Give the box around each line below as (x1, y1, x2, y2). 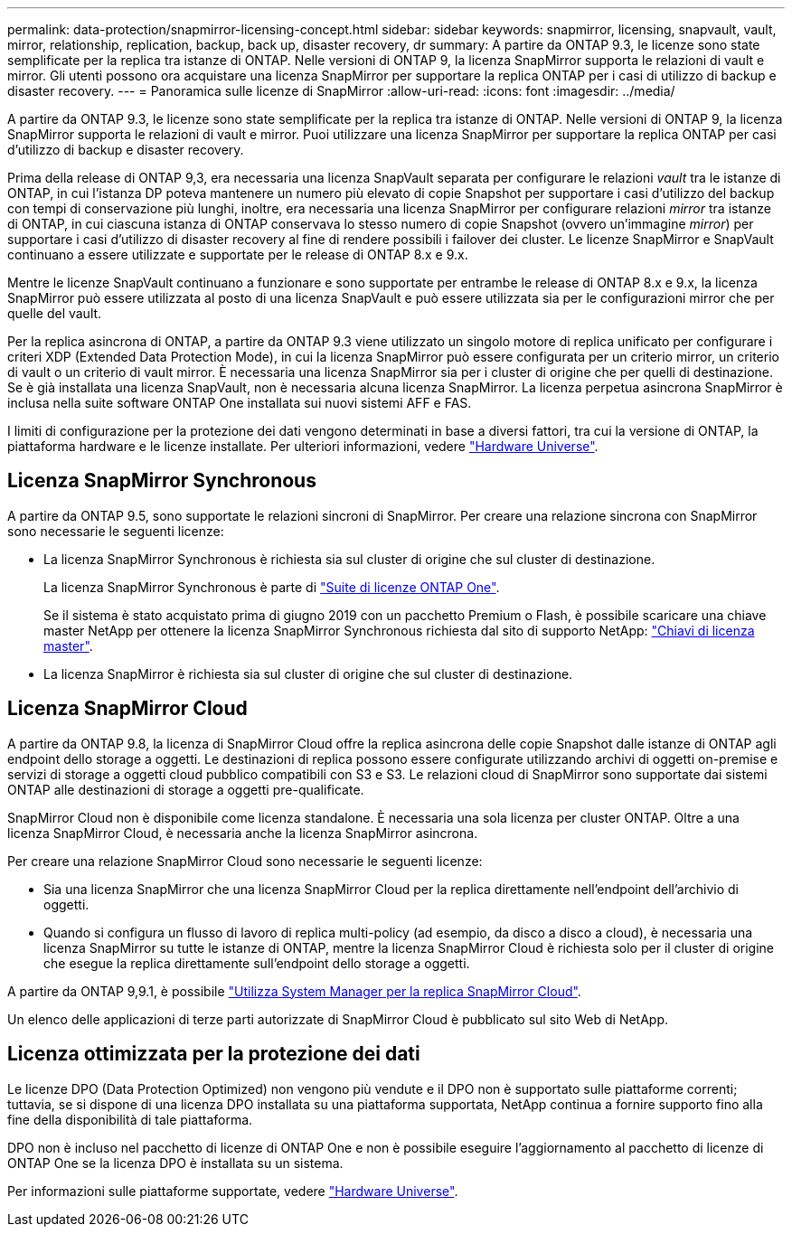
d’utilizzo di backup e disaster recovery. (7, 142, 244, 157)
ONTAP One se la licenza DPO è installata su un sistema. (7, 1154, 344, 1171)
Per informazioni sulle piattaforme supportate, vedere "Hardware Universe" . (7, 1182, 458, 1199)
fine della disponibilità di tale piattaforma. (7, 1111, 253, 1127)
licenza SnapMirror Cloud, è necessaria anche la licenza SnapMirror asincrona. (7, 824, 478, 841)
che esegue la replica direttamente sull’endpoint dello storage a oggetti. (43, 955, 470, 971)
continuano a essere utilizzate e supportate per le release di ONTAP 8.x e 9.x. (7, 247, 468, 262)
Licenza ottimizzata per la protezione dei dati (7, 1042, 420, 1066)
